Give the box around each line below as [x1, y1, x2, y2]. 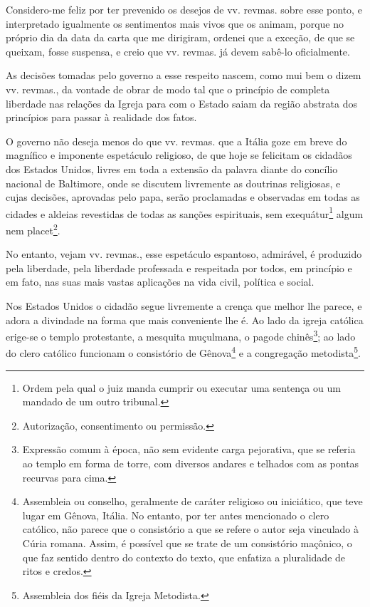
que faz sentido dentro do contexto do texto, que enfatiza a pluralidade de [22, 549, 346, 564]
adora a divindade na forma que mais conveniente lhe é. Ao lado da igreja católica [6, 312, 364, 327]
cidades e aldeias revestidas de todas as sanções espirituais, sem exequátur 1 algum [6, 204, 364, 221]
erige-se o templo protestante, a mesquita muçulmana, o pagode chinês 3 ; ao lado [6, 327, 356, 343]
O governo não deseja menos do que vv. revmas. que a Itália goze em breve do [6, 133, 347, 148]
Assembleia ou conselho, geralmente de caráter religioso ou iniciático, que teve [22, 494, 363, 509]
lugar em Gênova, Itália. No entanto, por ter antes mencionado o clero [22, 507, 329, 522]
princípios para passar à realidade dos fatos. [6, 110, 197, 125]
